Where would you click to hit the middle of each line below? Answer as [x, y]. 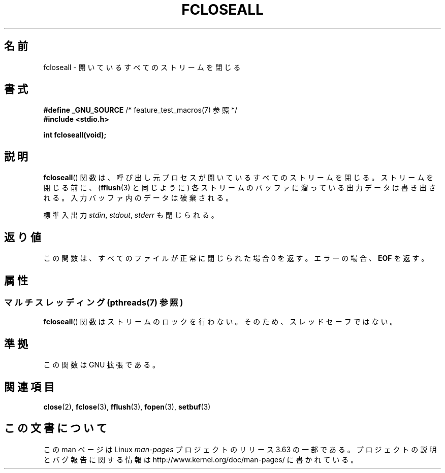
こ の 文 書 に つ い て [56, 428]
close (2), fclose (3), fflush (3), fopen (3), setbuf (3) [127, 407]
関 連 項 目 [29, 387]
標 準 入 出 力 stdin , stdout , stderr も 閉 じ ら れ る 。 [131, 215]
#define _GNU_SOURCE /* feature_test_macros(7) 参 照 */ [140, 110]
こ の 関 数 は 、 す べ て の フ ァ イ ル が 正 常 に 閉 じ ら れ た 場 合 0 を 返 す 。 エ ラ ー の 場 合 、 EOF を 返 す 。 [236, 258]
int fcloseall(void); [75, 135]
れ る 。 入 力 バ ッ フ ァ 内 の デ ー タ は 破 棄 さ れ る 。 [138, 198]
